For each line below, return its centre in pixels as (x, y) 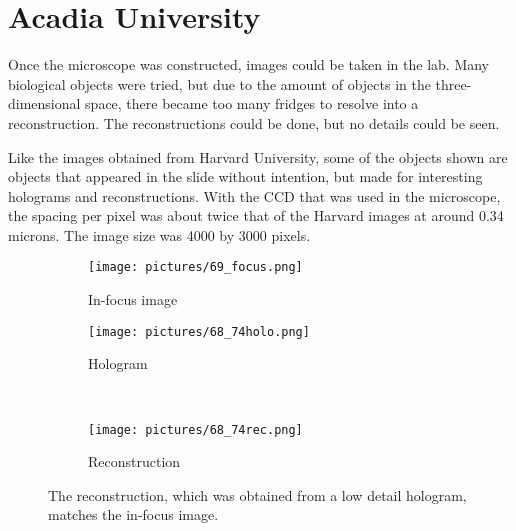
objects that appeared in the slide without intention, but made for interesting (245, 176)
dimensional (44, 103)
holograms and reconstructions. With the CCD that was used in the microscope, (254, 195)
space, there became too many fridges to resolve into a (252, 103)
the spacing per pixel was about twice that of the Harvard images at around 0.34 (256, 215)
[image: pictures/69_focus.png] (195, 267)
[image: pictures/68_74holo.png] (199, 331)
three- (453, 83)
